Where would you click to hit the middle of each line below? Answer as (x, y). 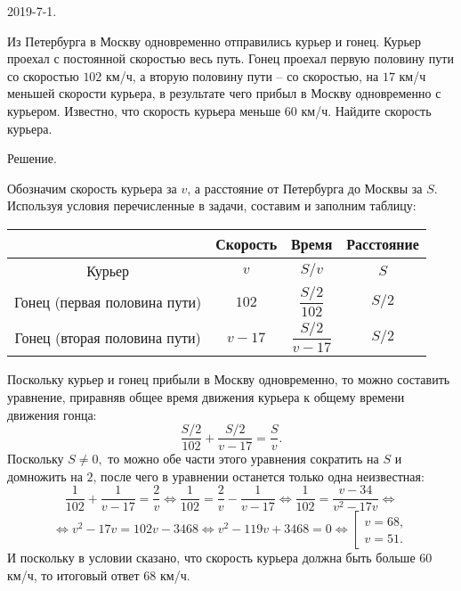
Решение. (32, 158)
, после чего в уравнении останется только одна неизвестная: (259, 476)
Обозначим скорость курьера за (92, 188)
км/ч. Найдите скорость (366, 110)
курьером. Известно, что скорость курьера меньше (144, 110)
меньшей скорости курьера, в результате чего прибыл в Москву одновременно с (224, 93)
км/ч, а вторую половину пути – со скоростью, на (243, 75)
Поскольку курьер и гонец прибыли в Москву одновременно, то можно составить (229, 379)
